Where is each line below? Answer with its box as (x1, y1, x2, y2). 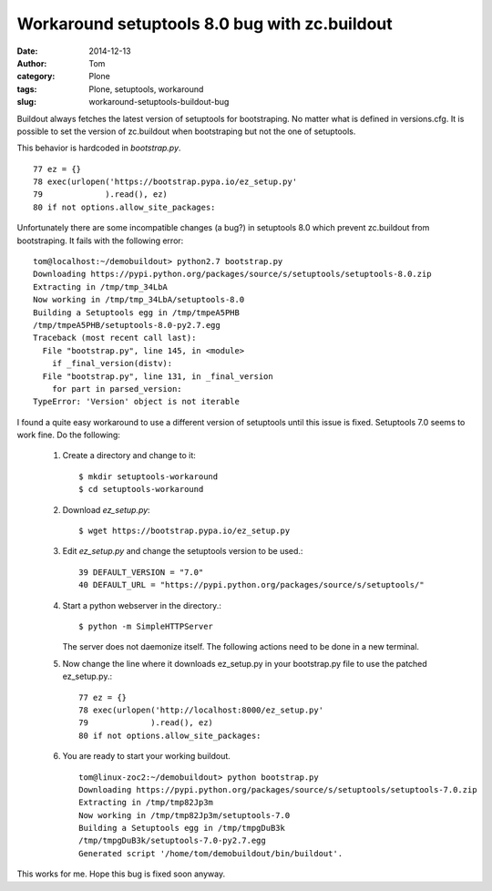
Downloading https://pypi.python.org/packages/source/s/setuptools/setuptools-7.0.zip (78, 784, 477, 794)
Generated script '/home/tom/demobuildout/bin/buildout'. (78, 848, 343, 858)
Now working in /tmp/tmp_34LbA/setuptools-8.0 (33, 294, 245, 305)
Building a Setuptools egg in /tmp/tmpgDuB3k (78, 823, 286, 834)
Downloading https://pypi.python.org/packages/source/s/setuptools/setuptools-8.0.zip (33, 269, 432, 280)
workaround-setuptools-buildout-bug (88, 97, 230, 108)
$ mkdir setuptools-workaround (78, 471, 219, 482)
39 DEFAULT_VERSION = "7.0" (78, 567, 204, 578)
